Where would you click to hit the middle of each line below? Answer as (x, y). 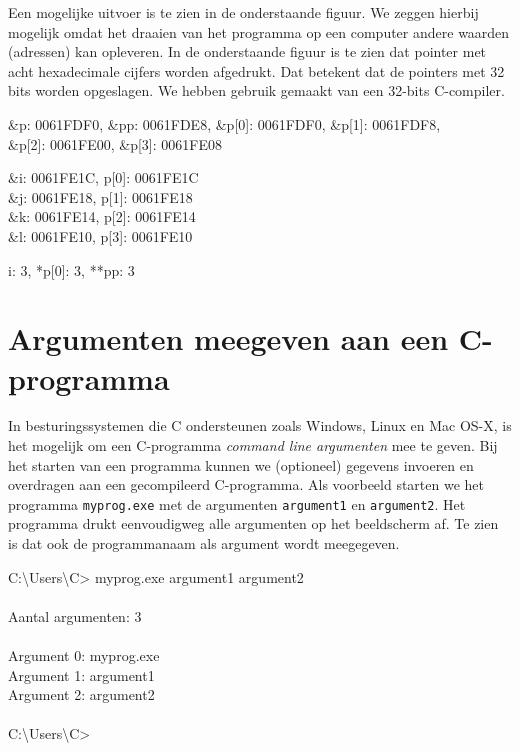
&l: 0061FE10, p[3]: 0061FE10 (100, 235)
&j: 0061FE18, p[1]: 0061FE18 (100, 196)
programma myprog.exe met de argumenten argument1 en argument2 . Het (237, 503)
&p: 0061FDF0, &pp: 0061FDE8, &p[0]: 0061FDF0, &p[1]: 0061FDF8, (224, 123)
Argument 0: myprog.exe (84, 655)
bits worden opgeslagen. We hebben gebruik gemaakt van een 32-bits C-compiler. (256, 90)
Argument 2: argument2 (81, 694)
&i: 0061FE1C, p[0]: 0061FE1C (103, 177)
